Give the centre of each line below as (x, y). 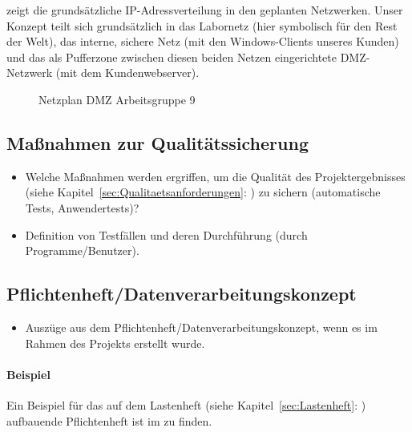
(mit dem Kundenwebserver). (127, 73)
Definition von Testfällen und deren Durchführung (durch (166, 234)
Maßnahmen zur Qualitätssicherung (158, 142)
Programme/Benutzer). (82, 250)
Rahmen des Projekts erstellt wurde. (115, 343)
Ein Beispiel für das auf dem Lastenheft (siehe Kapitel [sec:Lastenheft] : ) (186, 404)
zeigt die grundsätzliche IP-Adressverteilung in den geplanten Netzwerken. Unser (205, 10)
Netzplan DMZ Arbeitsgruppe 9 (117, 99)
